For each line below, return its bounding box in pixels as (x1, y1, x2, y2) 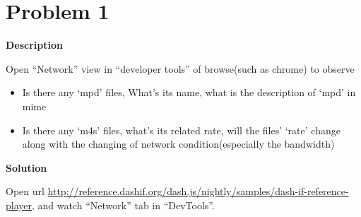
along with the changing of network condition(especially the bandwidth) (22, 136, 335, 151)
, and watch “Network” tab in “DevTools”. (32, 197, 215, 212)
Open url (6, 184, 45, 199)
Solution (6, 160, 47, 175)
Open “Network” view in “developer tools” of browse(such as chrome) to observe (6, 61, 355, 76)
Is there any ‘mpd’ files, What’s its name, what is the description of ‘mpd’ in (22, 85, 356, 100)
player (6, 197, 32, 212)
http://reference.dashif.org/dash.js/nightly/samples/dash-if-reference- (47, 184, 349, 199)
